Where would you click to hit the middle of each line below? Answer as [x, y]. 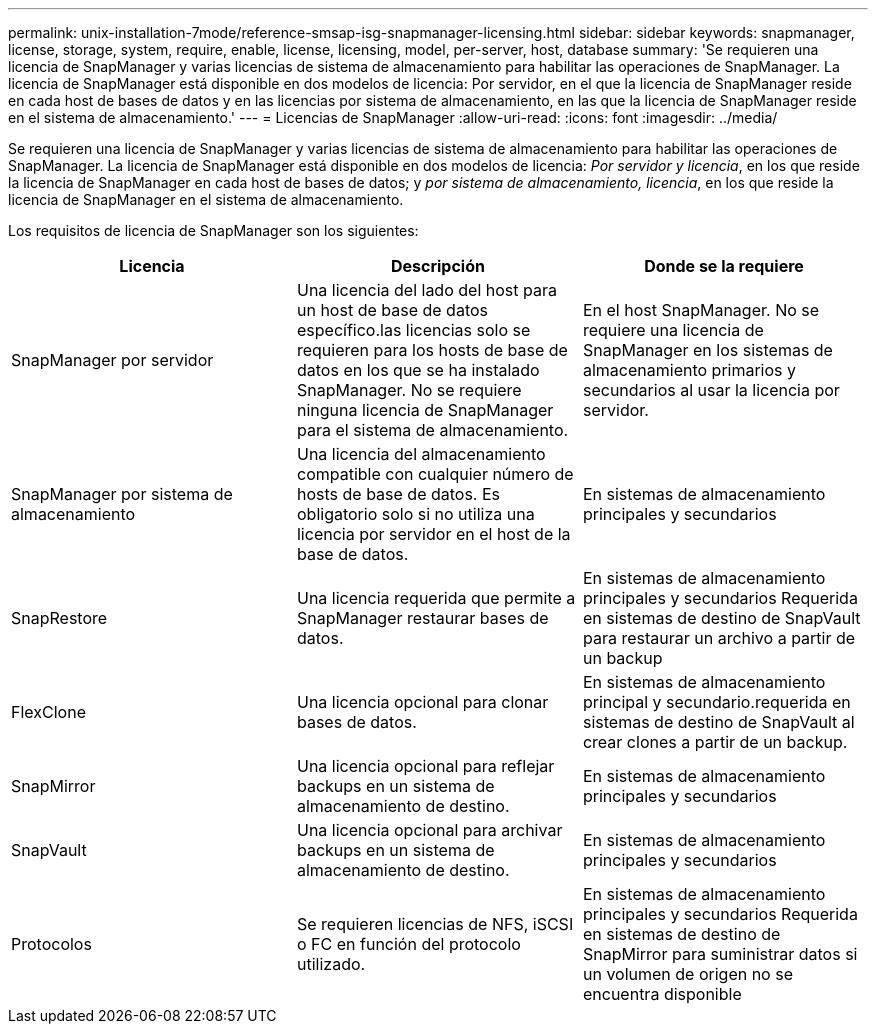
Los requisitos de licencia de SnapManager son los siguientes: [213, 230]
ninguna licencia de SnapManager [425, 410]
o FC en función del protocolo [408, 944]
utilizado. [331, 964]
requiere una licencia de [673, 330]
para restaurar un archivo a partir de [719, 638]
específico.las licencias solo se [413, 330]
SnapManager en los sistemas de [707, 350]
